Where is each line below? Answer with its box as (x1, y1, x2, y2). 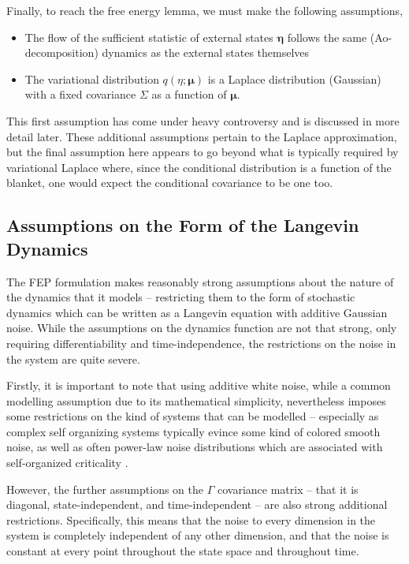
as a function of (151, 86, 227, 103)
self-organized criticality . (6, 454, 128, 471)
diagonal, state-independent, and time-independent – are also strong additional (6, 496, 388, 513)
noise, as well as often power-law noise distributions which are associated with (6, 439, 383, 455)
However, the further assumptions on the (6, 480, 204, 497)
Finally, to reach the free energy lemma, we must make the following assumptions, (6, 2, 403, 18)
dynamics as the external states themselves (102, 44, 310, 61)
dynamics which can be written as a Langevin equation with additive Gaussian (6, 304, 388, 320)
